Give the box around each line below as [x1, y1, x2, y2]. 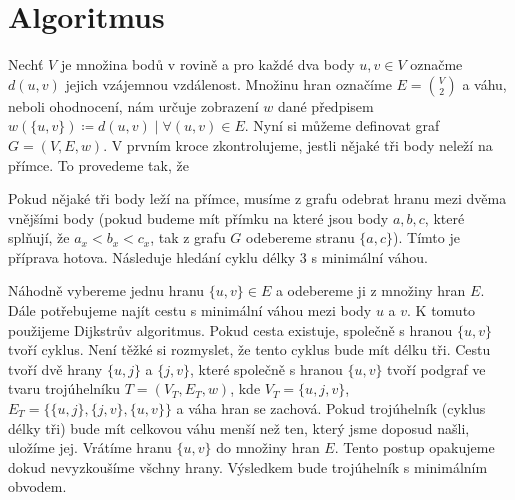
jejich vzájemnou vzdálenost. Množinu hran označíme [65, 73, 392, 94]
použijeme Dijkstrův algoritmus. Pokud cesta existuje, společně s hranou [8, 319, 453, 340]
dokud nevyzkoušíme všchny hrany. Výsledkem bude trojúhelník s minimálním [8, 456, 488, 477]
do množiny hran [216, 437, 320, 458]
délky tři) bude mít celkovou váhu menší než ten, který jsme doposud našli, [8, 417, 470, 438]
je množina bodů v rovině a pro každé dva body [60, 54, 355, 75]
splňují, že [8, 227, 70, 248]
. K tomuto [407, 300, 476, 321]
